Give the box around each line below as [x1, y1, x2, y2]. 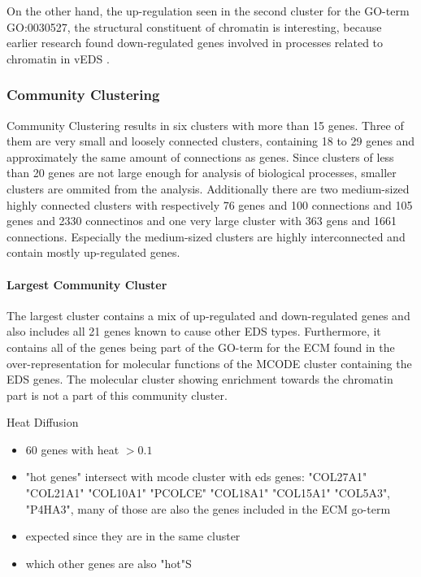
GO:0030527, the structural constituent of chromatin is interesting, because [7, 18, 382, 35]
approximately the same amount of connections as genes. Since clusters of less [7, 148, 394, 165]
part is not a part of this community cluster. [7, 386, 228, 403]
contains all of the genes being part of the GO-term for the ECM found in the [7, 338, 395, 355]
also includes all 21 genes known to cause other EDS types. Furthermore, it [7, 323, 381, 340]
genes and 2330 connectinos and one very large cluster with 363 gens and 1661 [7, 212, 397, 229]
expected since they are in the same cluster [25, 527, 241, 544]
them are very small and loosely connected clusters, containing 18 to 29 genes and [7, 132, 415, 150]
